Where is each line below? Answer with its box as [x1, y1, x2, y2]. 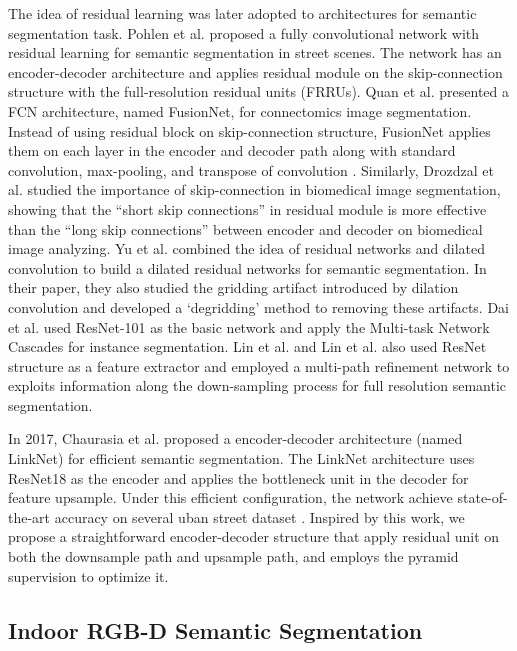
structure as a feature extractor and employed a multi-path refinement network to [8, 355, 510, 376]
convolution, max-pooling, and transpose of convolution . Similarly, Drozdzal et [8, 159, 494, 180]
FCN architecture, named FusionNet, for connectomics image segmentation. [8, 100, 472, 121]
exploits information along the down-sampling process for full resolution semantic [8, 375, 507, 396]
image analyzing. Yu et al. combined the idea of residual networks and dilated [8, 238, 486, 259]
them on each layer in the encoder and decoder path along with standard [8, 140, 456, 161]
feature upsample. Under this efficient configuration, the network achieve [8, 487, 453, 508]
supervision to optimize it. [8, 565, 169, 586]
